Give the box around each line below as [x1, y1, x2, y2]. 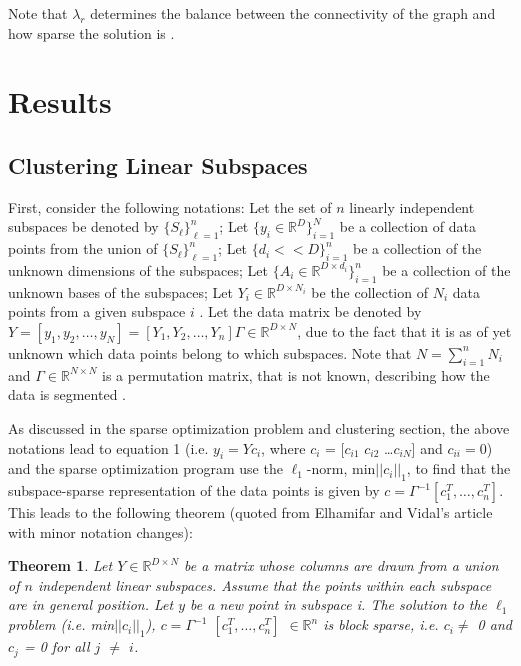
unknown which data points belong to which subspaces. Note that [8, 342, 412, 363]
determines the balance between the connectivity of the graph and [90, 3, 496, 23]
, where [261, 437, 306, 458]
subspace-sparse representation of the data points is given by [8, 480, 380, 501]
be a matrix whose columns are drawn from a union [184, 555, 499, 576]
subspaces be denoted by [8, 216, 159, 237]
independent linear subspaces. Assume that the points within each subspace [37, 574, 492, 595]
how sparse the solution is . [8, 22, 175, 43]
